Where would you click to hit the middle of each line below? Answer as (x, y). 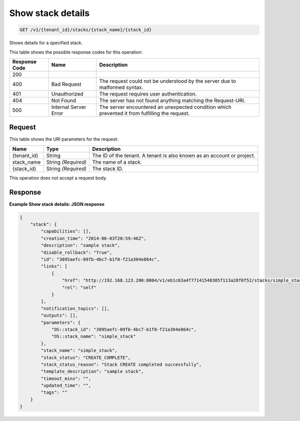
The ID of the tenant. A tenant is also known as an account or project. (174, 155)
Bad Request (66, 84)
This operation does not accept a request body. (58, 178)
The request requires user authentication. (148, 94)
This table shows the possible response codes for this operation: (76, 52)
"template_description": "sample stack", (92, 371)
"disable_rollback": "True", (76, 252)
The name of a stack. (117, 162)
